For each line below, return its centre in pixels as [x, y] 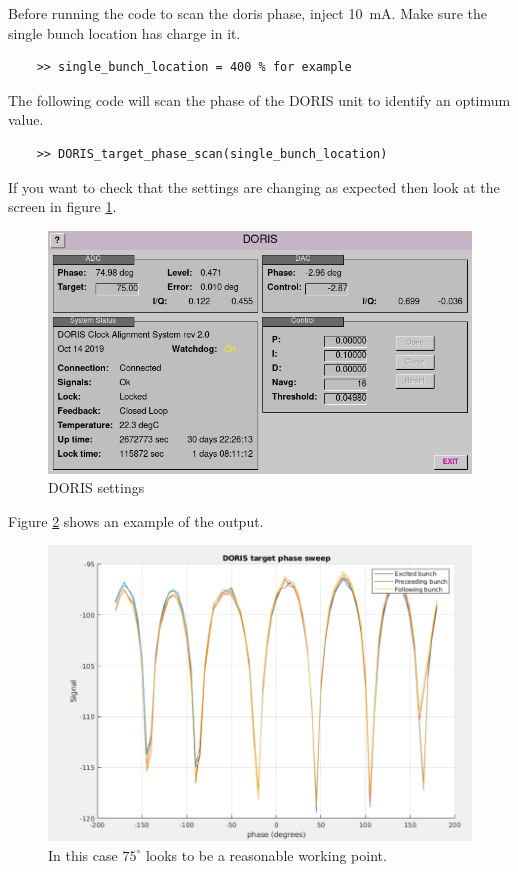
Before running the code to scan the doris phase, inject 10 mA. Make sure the [247, 13]
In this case [83, 854]
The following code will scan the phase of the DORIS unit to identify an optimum [259, 99]
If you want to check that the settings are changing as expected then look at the [254, 186]
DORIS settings [96, 487]
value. [26, 119]
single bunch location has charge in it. [124, 32]
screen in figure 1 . [62, 206]
